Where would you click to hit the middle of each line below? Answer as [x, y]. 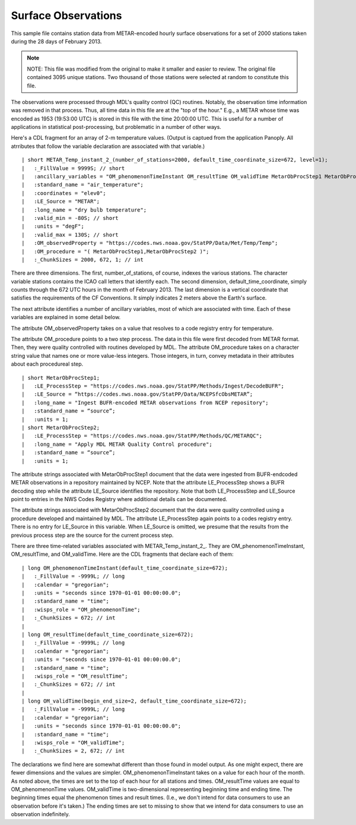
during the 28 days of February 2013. [56, 41]
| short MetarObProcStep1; [61, 378]
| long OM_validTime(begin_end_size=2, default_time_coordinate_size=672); [134, 701]
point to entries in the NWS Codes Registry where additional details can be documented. [119, 499]
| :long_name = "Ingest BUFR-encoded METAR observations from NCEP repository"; [145, 402]
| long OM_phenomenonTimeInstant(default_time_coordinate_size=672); [125, 568]
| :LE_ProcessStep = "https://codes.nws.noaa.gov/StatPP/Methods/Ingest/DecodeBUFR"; [153, 386]
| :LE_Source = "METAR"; [61, 201]
